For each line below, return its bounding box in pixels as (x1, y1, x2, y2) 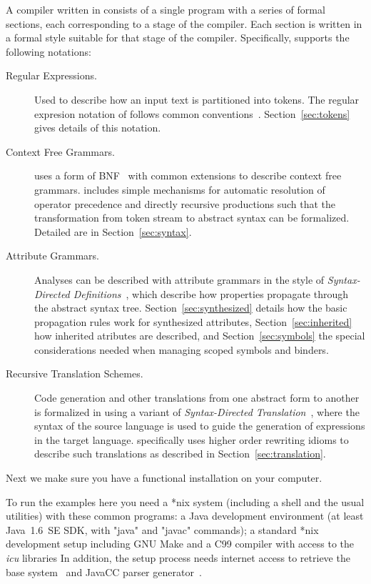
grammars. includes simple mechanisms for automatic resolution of (34, 182, 325, 197)
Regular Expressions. (6, 68, 97, 83)
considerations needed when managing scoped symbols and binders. (34, 342, 329, 357)
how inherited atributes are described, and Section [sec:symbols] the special (34, 328, 365, 343)
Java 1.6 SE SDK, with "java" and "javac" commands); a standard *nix (6, 522, 319, 537)
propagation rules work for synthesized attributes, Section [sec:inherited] (34, 314, 352, 329)
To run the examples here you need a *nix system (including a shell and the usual (6, 494, 365, 509)
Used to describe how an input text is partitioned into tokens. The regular (34, 91, 360, 107)
